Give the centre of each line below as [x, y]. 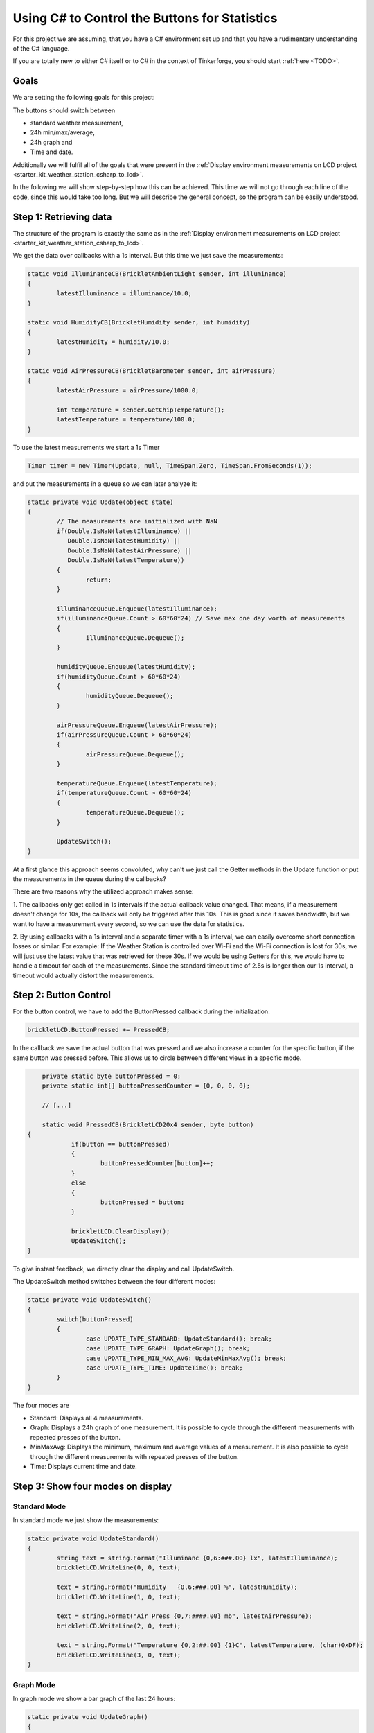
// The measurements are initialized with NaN [137, 521]
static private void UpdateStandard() [93, 1539]
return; [99, 580]
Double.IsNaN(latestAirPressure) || [130, 550]
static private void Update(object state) [100, 502]
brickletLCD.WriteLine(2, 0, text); [119, 1626]
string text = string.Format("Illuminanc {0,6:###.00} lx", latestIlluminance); [197, 1558]
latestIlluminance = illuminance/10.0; [124, 294]
